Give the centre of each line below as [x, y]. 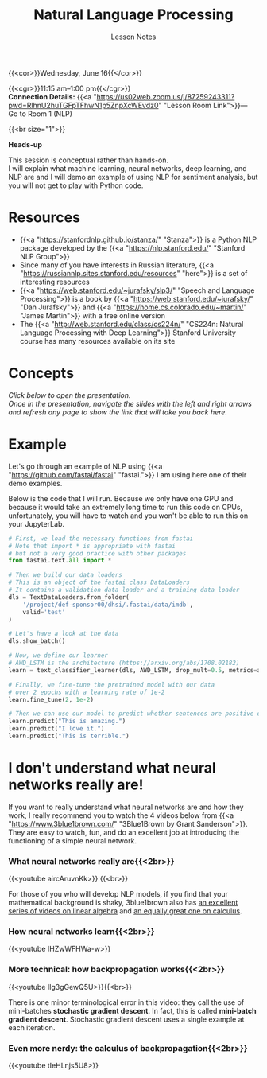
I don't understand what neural [112, 768]
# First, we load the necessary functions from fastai [101, 539]
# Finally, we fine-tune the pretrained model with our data [112, 685]
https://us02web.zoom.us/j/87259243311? [166, 96]
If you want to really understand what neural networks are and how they [126, 807]
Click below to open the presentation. [70, 395]
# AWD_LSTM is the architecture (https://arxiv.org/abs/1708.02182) [124, 663]
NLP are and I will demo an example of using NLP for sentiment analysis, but [133, 177]
